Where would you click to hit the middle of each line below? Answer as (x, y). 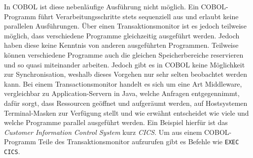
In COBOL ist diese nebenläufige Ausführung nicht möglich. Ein (101, 6)
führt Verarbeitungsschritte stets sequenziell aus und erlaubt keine (138, 16)
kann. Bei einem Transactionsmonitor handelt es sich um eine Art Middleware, (123, 83)
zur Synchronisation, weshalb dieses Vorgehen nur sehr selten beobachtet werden (126, 74)
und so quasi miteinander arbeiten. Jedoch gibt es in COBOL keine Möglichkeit (125, 64)
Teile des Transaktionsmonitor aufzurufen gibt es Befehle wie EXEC (139, 142)
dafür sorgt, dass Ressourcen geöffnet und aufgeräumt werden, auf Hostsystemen (126, 103)
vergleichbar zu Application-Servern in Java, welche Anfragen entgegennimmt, (122, 93)
